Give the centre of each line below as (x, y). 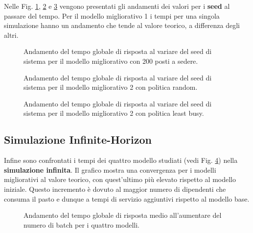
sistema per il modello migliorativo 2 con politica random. (111, 87)
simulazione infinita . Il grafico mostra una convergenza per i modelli (110, 169)
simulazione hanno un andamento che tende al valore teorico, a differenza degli (122, 25)
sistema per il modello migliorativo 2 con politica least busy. (114, 113)
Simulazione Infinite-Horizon (78, 140)
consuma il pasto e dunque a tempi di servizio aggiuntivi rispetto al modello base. (127, 198)
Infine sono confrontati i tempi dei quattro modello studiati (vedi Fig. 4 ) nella (121, 160)
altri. (11, 35)
